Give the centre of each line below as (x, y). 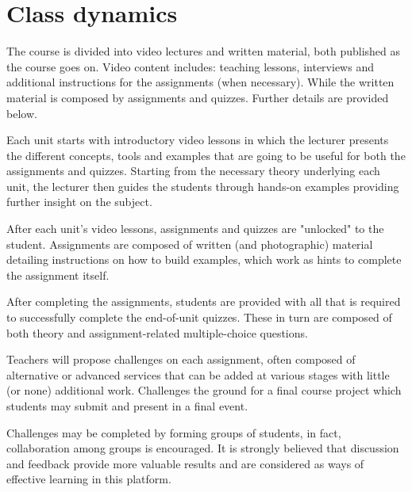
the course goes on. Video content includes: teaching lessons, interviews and (190, 66)
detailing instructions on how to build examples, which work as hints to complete (204, 259)
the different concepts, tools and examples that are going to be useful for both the (206, 155)
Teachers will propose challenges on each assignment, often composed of (181, 359)
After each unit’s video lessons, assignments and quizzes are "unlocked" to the (195, 229)
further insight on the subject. (79, 202)
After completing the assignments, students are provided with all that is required (204, 301)
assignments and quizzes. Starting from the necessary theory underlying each (193, 171)
